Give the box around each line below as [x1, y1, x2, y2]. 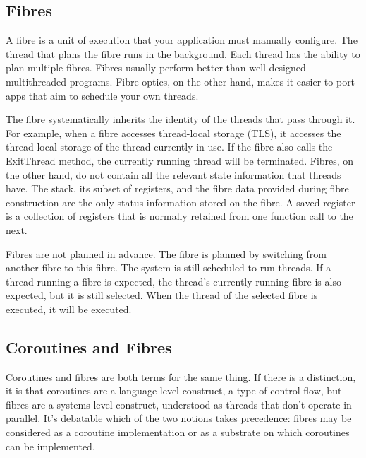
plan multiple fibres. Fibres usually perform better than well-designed [6, 60, 306, 75]
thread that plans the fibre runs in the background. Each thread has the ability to [6, 46, 360, 61]
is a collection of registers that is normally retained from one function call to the [6, 209, 353, 223]
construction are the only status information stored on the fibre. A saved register [6, 194, 355, 209]
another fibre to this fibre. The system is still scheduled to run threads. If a [6, 260, 331, 275]
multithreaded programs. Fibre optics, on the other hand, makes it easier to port [6, 74, 355, 88]
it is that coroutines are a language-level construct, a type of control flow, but [6, 383, 342, 398]
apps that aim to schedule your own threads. [6, 88, 199, 102]
